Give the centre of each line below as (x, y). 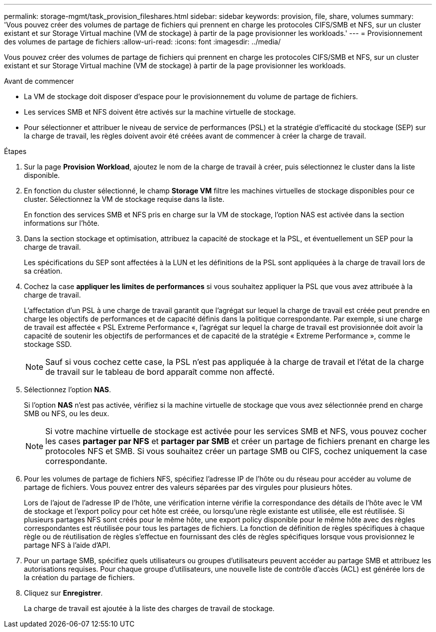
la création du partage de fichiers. (79, 577)
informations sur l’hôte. (62, 223)
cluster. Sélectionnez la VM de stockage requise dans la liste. (124, 199)
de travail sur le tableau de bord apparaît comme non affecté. (160, 372)
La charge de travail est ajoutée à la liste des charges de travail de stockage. (149, 608)
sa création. (43, 271)
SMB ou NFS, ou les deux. (67, 413)
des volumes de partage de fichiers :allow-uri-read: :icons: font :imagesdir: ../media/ (142, 42)
